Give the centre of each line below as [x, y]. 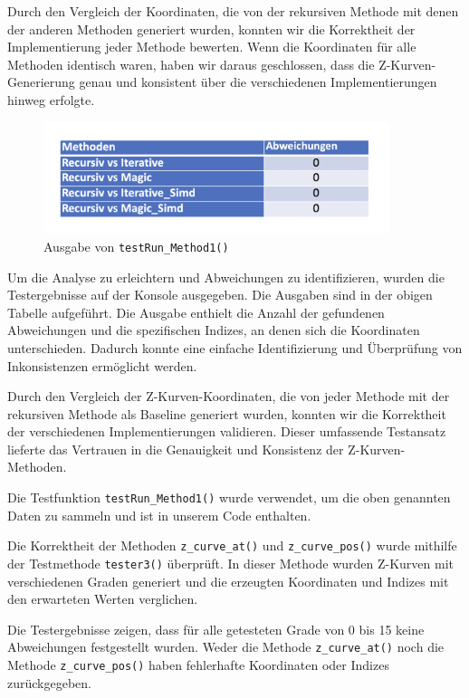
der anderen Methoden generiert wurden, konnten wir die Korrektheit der [211, 29]
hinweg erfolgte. [51, 99]
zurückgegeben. [49, 682]
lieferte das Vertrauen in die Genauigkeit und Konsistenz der [176, 449]
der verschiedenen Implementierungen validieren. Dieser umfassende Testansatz [227, 431]
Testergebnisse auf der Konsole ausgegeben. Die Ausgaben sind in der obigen [220, 295]
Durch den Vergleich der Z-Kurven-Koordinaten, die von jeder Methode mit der [229, 396]
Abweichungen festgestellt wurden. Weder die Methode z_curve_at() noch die [226, 647]
